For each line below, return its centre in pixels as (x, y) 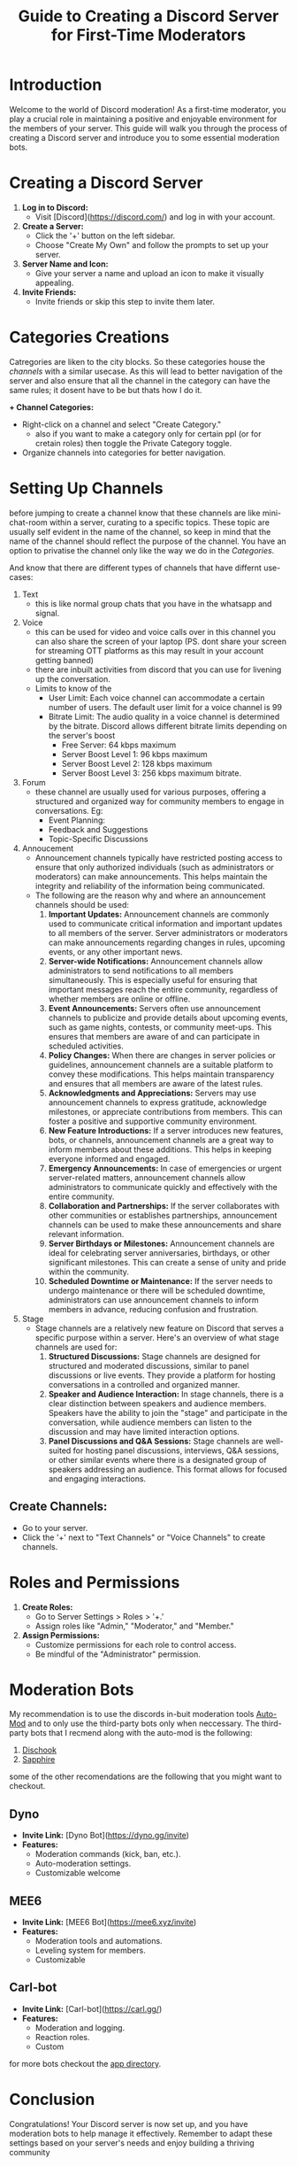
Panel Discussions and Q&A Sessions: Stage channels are (156, 1441)
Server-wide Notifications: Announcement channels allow (156, 961)
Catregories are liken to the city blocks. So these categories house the (137, 361)
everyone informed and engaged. (109, 1158)
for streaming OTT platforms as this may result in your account (149, 650)
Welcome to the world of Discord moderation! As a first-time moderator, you (148, 109)
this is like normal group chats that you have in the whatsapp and (153, 603)
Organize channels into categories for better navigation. (123, 453)
